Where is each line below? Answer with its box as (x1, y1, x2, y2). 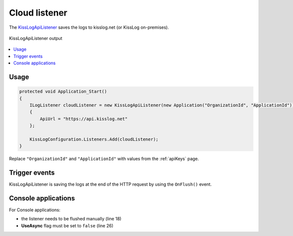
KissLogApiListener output (9, 35, 63, 41)
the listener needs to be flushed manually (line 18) (21, 216, 122, 222)
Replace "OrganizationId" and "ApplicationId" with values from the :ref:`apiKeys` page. (9, 156, 199, 162)
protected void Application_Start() (19, 89, 107, 95)
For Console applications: (9, 207, 61, 213)
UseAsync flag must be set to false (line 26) (21, 222, 114, 229)
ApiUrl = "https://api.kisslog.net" (40, 116, 128, 121)
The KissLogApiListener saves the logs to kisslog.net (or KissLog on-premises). (9, 24, 169, 30)
